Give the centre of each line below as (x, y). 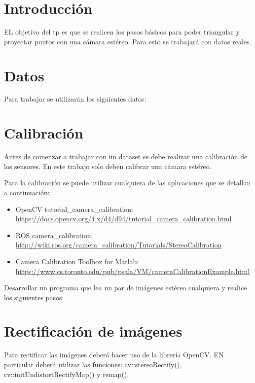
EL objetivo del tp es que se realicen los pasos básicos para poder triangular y (122, 32)
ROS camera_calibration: (54, 235)
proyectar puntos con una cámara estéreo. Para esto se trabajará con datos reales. (128, 41)
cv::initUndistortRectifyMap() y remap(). (67, 374)
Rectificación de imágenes (93, 331)
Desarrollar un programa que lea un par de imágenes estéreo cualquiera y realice (126, 288)
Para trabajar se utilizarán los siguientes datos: (75, 99)
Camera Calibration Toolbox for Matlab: (77, 261)
